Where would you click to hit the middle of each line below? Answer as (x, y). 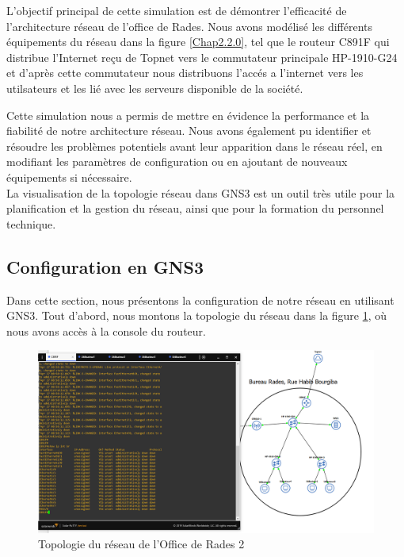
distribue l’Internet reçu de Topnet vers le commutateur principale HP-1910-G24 (202, 57)
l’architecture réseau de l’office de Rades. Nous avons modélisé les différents (190, 26)
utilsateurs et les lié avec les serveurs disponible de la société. (155, 88)
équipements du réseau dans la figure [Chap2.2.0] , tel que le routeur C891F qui (198, 42)
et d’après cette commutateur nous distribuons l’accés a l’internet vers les (185, 73)
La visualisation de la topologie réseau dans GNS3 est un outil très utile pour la (201, 192)
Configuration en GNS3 (105, 266)
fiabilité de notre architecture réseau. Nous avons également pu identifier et (189, 131)
